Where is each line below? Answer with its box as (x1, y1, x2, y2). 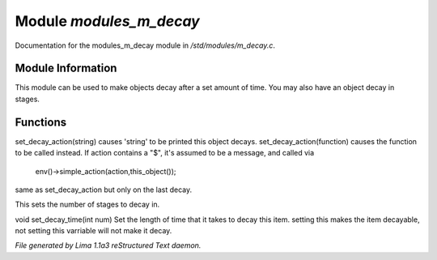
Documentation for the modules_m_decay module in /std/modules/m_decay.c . (15, 40, 275, 50)
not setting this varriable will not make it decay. (15, 226, 172, 236)
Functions (15, 115, 67, 129)
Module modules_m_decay (15, 12, 200, 30)
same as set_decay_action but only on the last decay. (15, 185, 193, 194)
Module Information (15, 62, 117, 75)
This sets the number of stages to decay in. (15, 199, 160, 210)
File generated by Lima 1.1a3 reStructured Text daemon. (15, 241, 202, 250)
